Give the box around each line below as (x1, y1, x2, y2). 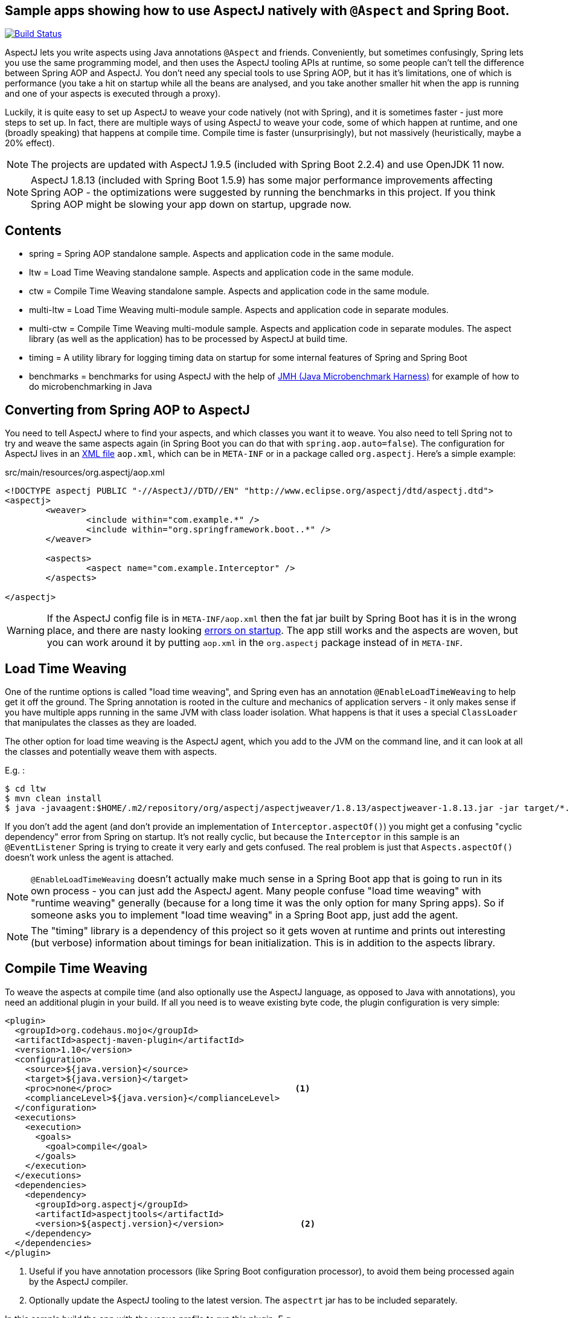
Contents (5, 222, 62, 238)
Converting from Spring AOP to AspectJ (5, 402, 250, 418)
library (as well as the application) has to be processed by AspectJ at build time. (29, 334, 348, 344)
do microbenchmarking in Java (29, 381, 152, 392)
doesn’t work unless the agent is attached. (5, 851, 174, 862)
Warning (7, 624, 45, 637)
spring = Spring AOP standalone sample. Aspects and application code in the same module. (29, 248, 394, 259)
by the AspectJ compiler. (29, 1276, 128, 1287)
